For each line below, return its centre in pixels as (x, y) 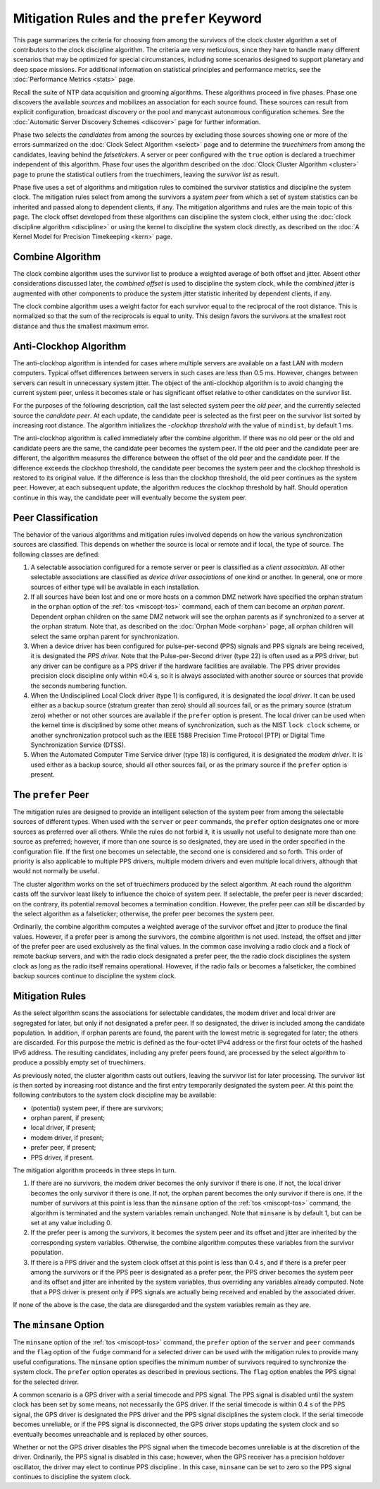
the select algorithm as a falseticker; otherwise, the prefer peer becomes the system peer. (144, 913)
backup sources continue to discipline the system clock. (95, 976)
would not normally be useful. (56, 871)
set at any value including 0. (71, 1222)
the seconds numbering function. (79, 686)
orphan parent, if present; (68, 1118)
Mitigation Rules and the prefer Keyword (137, 18)
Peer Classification (56, 517)
